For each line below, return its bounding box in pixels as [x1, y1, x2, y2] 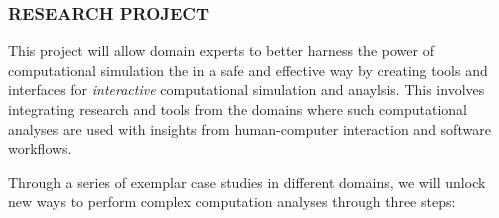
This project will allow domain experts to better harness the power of [8, 40, 434, 61]
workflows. [8, 138, 72, 159]
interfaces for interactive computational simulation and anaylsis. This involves [8, 79, 485, 100]
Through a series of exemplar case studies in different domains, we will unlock [8, 171, 486, 192]
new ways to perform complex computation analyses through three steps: [8, 191, 456, 212]
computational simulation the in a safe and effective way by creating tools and [8, 59, 488, 80]
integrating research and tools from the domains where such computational [8, 99, 468, 119]
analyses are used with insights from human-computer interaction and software [8, 118, 491, 139]
